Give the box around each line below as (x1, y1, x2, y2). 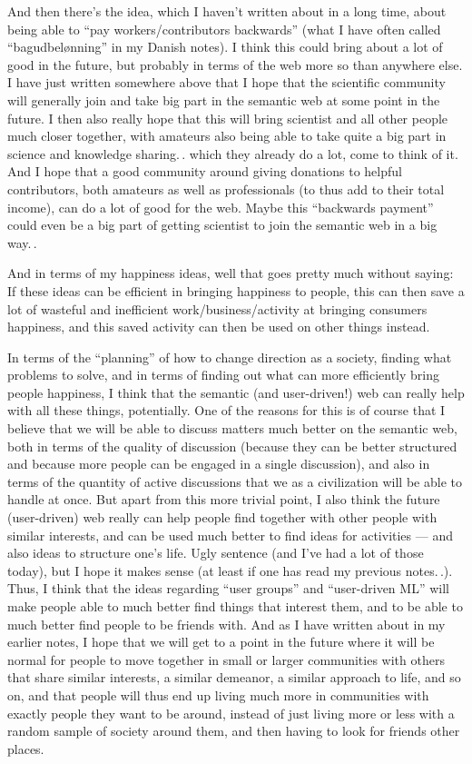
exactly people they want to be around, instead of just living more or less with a (7, 703, 455, 722)
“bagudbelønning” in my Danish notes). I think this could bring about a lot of (7, 37, 443, 56)
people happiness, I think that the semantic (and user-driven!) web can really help (7, 382, 465, 402)
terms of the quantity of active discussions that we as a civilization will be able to (7, 471, 462, 491)
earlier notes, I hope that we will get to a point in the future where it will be (7, 632, 435, 651)
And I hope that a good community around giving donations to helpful (7, 162, 402, 181)
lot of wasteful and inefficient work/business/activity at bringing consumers (7, 299, 428, 318)
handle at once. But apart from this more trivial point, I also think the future (7, 490, 440, 509)
